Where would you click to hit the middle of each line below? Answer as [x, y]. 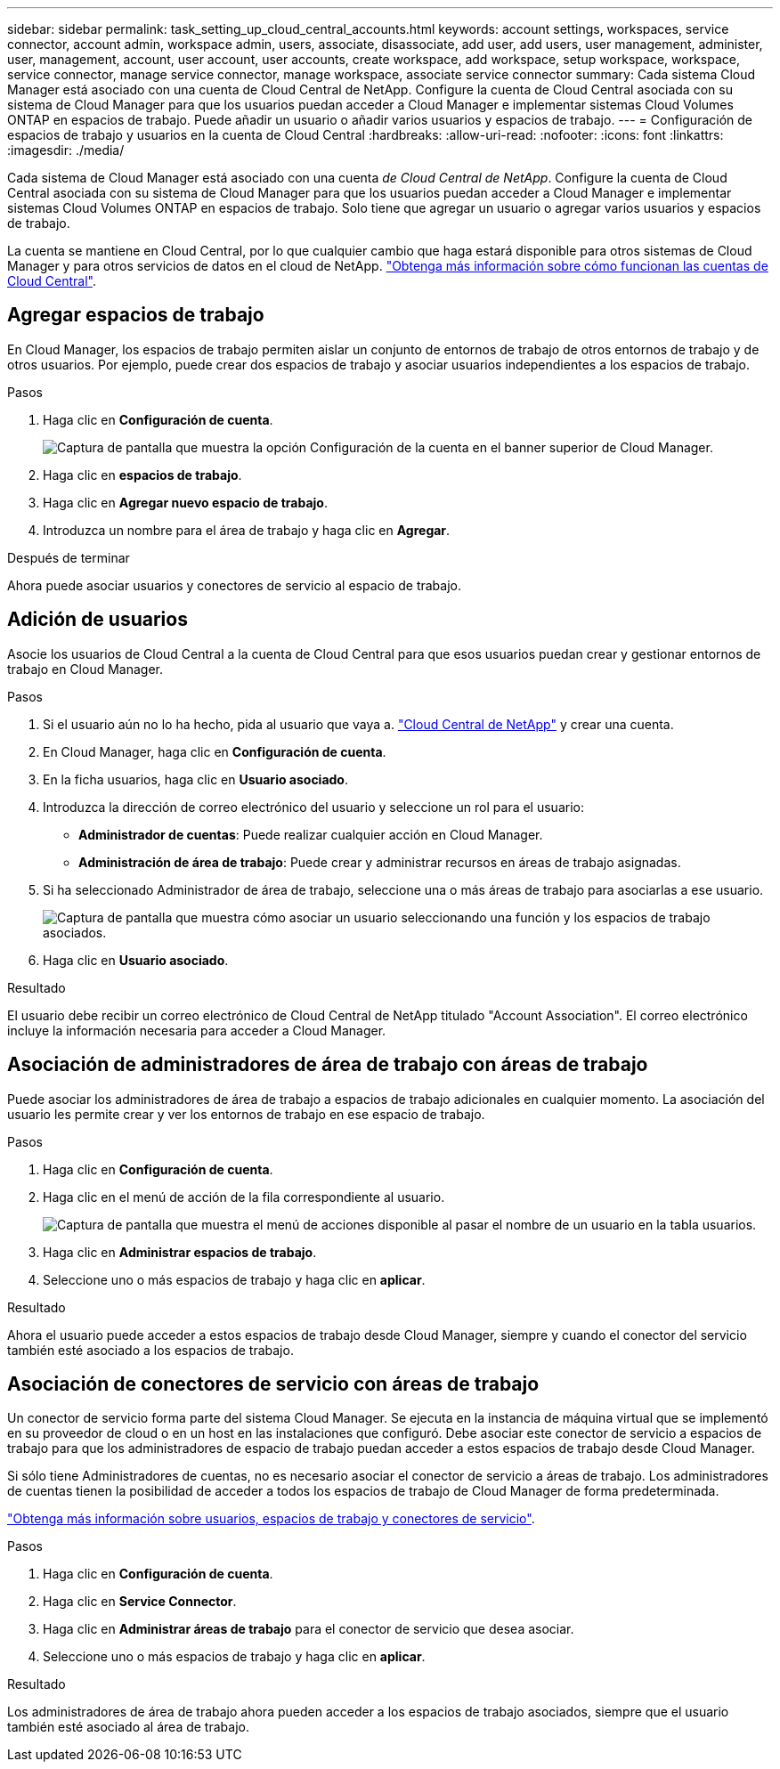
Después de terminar [69, 557]
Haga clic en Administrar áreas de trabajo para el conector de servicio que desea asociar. [309, 1629]
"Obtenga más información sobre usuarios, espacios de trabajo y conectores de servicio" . [271, 1519]
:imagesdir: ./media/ [66, 150]
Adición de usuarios [97, 620]
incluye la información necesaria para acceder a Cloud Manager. [197, 1030]
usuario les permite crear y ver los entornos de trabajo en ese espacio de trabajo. [246, 1114]
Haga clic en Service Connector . [140, 1602]
